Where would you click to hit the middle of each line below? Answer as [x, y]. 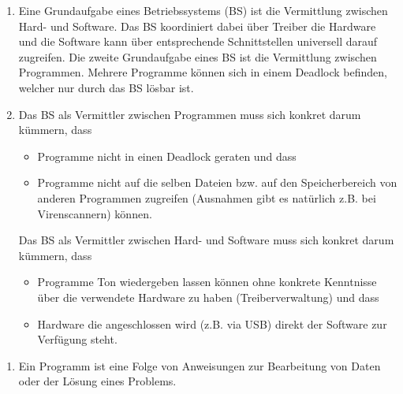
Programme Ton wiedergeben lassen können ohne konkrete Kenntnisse [207, 282]
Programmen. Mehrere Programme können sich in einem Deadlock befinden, [203, 72]
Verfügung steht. [77, 339]
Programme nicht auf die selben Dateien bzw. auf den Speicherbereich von [217, 182]
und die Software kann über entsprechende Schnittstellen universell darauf [198, 41]
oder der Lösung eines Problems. [97, 381]
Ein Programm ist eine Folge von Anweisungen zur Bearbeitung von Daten [200, 365]
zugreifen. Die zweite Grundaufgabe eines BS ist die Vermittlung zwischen [198, 56]
